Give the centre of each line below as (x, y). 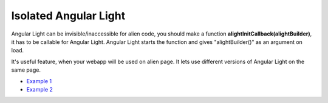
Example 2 (39, 89)
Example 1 (39, 81)
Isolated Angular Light (68, 16)
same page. (26, 70)
